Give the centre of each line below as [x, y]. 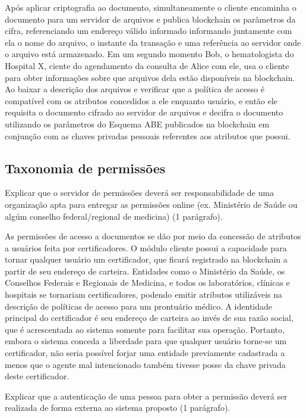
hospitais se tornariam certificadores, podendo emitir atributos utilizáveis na [143, 294]
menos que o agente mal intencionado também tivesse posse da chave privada [145, 364]
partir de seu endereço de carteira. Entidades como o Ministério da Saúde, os [145, 271]
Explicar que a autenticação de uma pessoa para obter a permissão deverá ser [146, 396]
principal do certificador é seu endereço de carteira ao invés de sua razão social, [149, 318]
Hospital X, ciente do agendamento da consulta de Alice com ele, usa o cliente [147, 65]
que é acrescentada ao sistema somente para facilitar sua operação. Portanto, [145, 329]
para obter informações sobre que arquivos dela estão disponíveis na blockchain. [150, 77]
